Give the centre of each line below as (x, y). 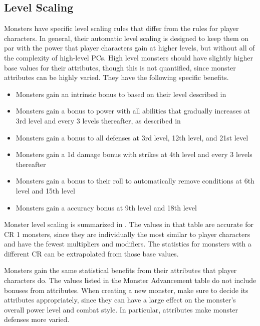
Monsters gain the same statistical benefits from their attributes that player (120, 270)
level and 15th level (46, 190)
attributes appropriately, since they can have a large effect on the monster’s (120, 300)
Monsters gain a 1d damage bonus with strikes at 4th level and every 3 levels (134, 154)
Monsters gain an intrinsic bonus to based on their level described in (121, 94)
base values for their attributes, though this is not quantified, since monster (120, 67)
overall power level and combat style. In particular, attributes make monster (121, 309)
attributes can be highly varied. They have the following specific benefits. (116, 77)
